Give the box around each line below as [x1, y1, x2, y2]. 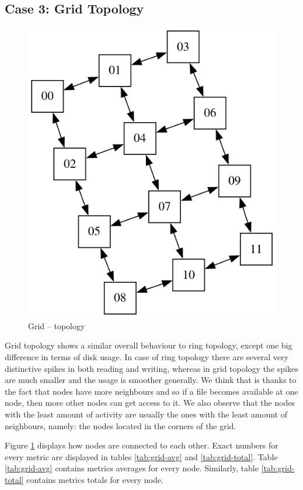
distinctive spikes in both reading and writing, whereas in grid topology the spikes [5, 362, 298, 374]
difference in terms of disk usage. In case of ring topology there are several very [5, 351, 288, 363]
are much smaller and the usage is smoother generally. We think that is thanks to [5, 374, 297, 386]
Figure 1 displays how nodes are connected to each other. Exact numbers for [5, 439, 278, 451]
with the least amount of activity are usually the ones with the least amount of [5, 408, 288, 420]
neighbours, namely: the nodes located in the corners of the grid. [5, 419, 236, 432]
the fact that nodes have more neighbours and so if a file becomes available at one [5, 385, 298, 397]
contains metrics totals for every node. [26, 474, 163, 485]
